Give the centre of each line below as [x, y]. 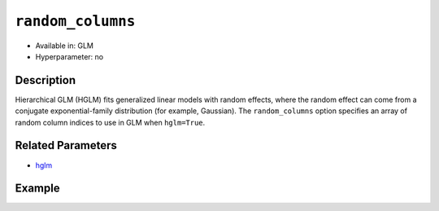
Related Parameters [66, 145]
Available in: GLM [64, 46]
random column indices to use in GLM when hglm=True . [110, 122]
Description [46, 80]
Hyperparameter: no [70, 56]
